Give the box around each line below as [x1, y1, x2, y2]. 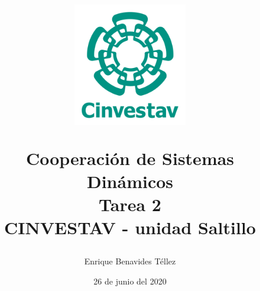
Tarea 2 [99, 192, 161, 216]
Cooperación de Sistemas [25, 145, 235, 170]
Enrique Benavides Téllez [84, 255, 176, 267]
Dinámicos [86, 169, 174, 193]
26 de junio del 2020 [93, 274, 167, 287]
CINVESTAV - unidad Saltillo [4, 215, 256, 240]
